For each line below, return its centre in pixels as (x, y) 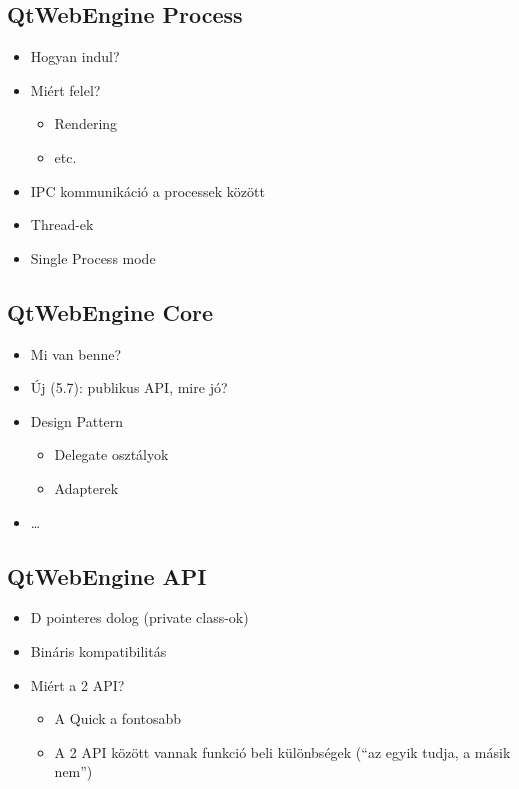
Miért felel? (65, 89)
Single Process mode (93, 257)
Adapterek (86, 487)
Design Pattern (77, 420)
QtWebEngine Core (110, 311)
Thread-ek (62, 224)
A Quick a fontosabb (118, 718)
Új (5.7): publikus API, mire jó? (129, 387)
